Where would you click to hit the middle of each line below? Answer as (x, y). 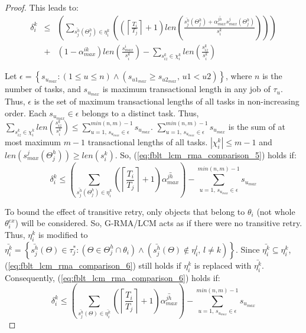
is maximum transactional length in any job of (186, 89)
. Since (248, 249)
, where (239, 76)
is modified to (63, 234)
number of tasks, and (43, 89)
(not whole (276, 211)
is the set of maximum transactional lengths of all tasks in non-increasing (167, 101)
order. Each (26, 112)
